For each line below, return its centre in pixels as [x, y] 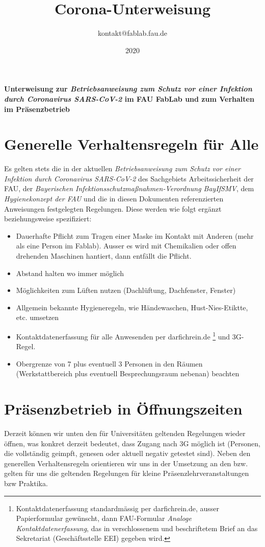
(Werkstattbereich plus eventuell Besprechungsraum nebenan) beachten [128, 373]
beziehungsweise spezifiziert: [48, 219]
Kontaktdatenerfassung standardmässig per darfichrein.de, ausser [118, 508]
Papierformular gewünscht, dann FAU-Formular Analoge [104, 518]
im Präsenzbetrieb [37, 109]
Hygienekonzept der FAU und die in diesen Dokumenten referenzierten [114, 198]
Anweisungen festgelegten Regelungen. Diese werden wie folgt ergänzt [113, 208]
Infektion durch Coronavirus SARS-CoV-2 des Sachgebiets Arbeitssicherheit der [129, 178]
